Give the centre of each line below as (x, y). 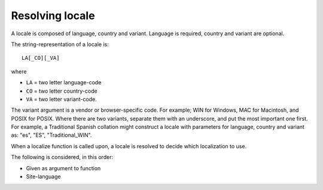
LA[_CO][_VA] (41, 58)
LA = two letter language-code (64, 82)
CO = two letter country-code (62, 91)
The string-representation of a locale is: (60, 44)
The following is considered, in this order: (62, 157)
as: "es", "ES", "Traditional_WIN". (51, 135)
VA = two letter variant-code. (61, 99)
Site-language (43, 177)
